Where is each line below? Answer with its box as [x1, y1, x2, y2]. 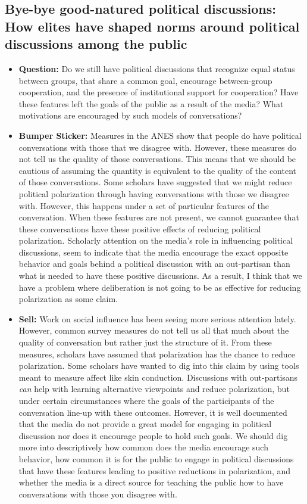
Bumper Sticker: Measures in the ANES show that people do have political [18, 129, 302, 141]
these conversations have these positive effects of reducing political [18, 222, 261, 235]
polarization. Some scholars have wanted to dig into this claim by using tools [18, 359, 299, 372]
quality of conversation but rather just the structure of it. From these [18, 336, 272, 349]
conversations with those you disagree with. [18, 487, 177, 500]
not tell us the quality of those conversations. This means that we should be [18, 153, 296, 165]
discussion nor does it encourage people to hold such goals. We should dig [18, 429, 288, 441]
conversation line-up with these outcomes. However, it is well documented [18, 406, 287, 418]
